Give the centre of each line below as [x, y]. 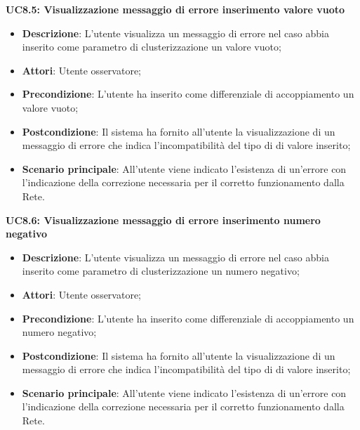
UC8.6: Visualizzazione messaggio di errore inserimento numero [163, 220]
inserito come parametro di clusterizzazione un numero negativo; [161, 271]
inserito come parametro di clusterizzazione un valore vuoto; [152, 47]
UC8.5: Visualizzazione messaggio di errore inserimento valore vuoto [175, 9]
